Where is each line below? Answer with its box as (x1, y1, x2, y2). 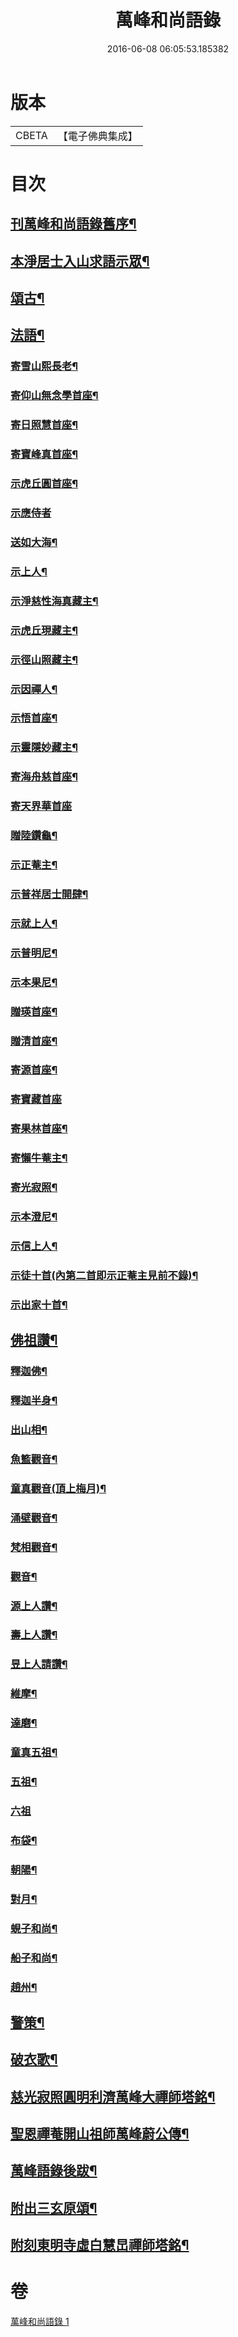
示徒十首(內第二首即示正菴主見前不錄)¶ (10, 1268, 199, 1282)
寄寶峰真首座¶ (10, 447, 78, 461)
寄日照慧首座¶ (10, 418, 78, 432)
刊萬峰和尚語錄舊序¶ (10, 216, 137, 233)
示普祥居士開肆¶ (10, 887, 89, 901)
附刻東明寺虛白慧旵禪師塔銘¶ (10, 2237, 190, 2254)
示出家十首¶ (10, 1297, 68, 1311)
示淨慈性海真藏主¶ (10, 594, 99, 608)
